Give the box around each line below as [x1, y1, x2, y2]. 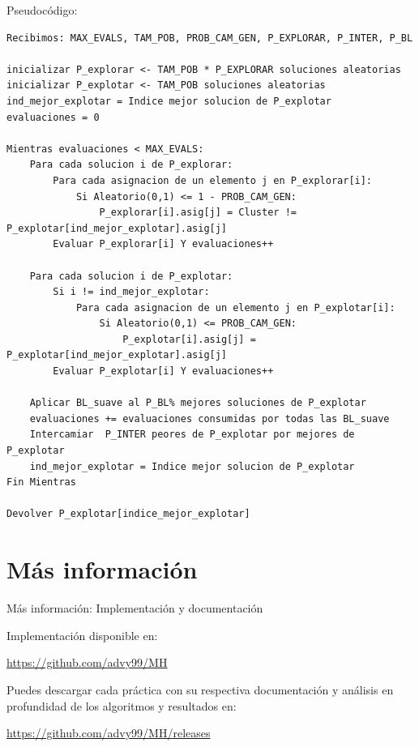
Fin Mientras [6, 476, 76, 489]
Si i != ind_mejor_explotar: [53, 286, 210, 298]
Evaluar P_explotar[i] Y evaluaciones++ [53, 365, 274, 378]
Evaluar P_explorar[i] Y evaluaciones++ [53, 238, 274, 250]
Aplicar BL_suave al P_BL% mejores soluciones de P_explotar [29, 397, 366, 409]
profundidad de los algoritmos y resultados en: [6, 697, 237, 714]
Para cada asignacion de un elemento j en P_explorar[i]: [53, 174, 373, 186]
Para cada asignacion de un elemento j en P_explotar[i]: [75, 301, 395, 314]
